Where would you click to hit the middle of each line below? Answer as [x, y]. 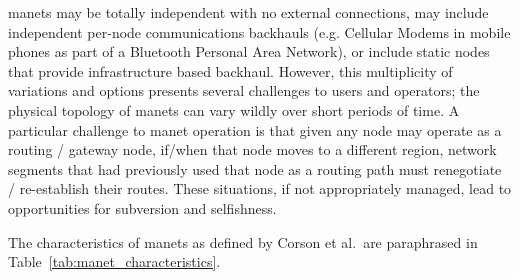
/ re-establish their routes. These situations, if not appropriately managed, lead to [260, 188]
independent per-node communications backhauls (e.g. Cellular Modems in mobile [259, 31]
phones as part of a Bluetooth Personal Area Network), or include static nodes [249, 51]
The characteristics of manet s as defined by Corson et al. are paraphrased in [243, 241]
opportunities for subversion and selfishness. [142, 207]
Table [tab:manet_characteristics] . [114, 261]
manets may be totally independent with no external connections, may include [248, 12]
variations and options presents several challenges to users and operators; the [244, 90]
